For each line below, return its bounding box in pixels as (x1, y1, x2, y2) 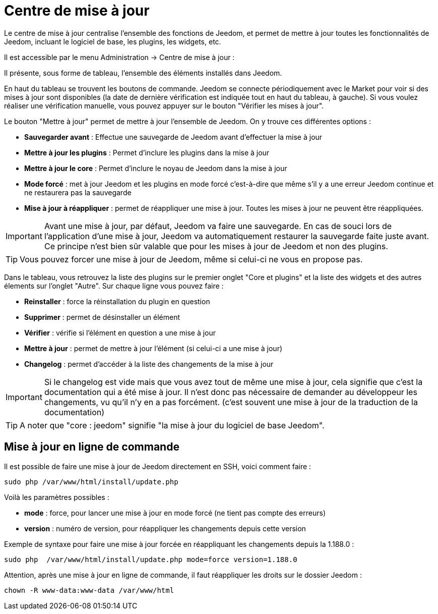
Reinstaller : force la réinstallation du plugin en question (24, 297, 210, 306)
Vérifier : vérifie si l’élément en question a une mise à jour (24, 328, 216, 337)
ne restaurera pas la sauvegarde (24, 188, 132, 197)
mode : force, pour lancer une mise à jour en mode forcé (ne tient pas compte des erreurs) (24, 508, 326, 517)
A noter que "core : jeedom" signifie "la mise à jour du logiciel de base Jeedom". (20, 420, 325, 430)
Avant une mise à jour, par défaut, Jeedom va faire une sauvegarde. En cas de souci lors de (44, 220, 392, 231)
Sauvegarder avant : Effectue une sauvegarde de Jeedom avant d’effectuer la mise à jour (24, 132, 323, 141)
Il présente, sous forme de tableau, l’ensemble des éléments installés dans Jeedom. (4, 68, 282, 77)
